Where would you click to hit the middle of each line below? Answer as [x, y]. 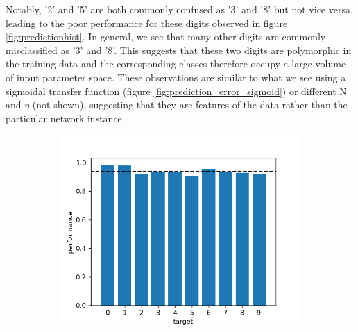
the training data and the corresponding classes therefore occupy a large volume [176, 64]
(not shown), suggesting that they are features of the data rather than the [190, 105]
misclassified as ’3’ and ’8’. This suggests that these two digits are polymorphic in [179, 50]
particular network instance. [65, 118]
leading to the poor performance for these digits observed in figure [147, 23]
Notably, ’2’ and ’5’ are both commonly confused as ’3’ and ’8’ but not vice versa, [179, 9]
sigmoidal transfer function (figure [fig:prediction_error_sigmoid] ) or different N [176, 91]
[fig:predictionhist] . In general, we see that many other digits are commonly [166, 36]
